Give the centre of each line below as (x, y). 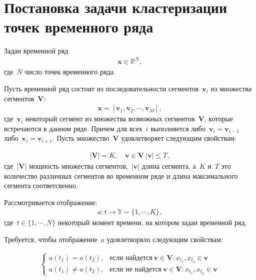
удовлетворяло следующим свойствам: (165, 239)
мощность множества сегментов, (78, 165)
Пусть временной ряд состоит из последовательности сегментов (101, 89)
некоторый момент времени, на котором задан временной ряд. (152, 222)
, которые (218, 119)
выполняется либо (178, 128)
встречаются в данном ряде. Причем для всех (73, 128)
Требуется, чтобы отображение (51, 239)
